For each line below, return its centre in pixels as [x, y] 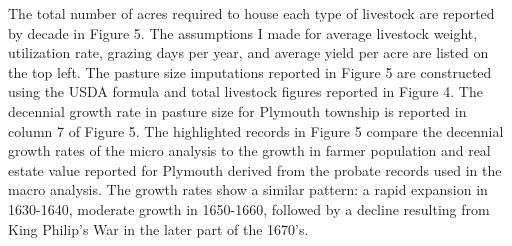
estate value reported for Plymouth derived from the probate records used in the [255, 169]
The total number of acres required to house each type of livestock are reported [251, 13]
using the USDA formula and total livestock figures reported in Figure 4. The [245, 91]
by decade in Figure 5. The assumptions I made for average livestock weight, [243, 32]
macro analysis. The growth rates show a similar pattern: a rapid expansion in [248, 189]
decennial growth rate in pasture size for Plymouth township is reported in [237, 110]
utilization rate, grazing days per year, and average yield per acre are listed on [248, 52]
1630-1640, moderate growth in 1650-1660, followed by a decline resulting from [249, 208]
